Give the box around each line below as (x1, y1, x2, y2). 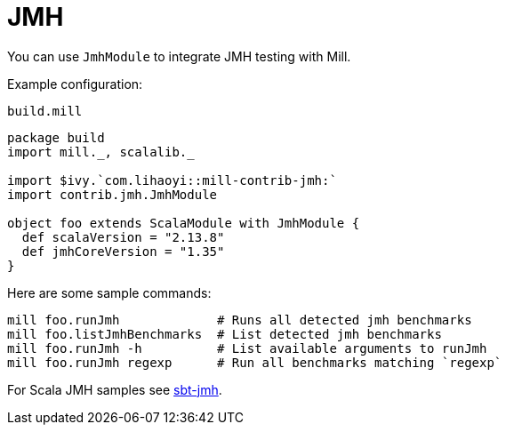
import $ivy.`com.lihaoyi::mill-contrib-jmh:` (7, 172, 337, 188)
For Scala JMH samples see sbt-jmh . (7, 381, 222, 397)
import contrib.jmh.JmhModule (7, 187, 218, 202)
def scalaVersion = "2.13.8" (21, 229, 225, 244)
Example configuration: (7, 76, 143, 92)
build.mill (7, 103, 83, 118)
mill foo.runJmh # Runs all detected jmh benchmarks (7, 312, 472, 327)
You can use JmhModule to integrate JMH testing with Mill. (7, 48, 351, 64)
